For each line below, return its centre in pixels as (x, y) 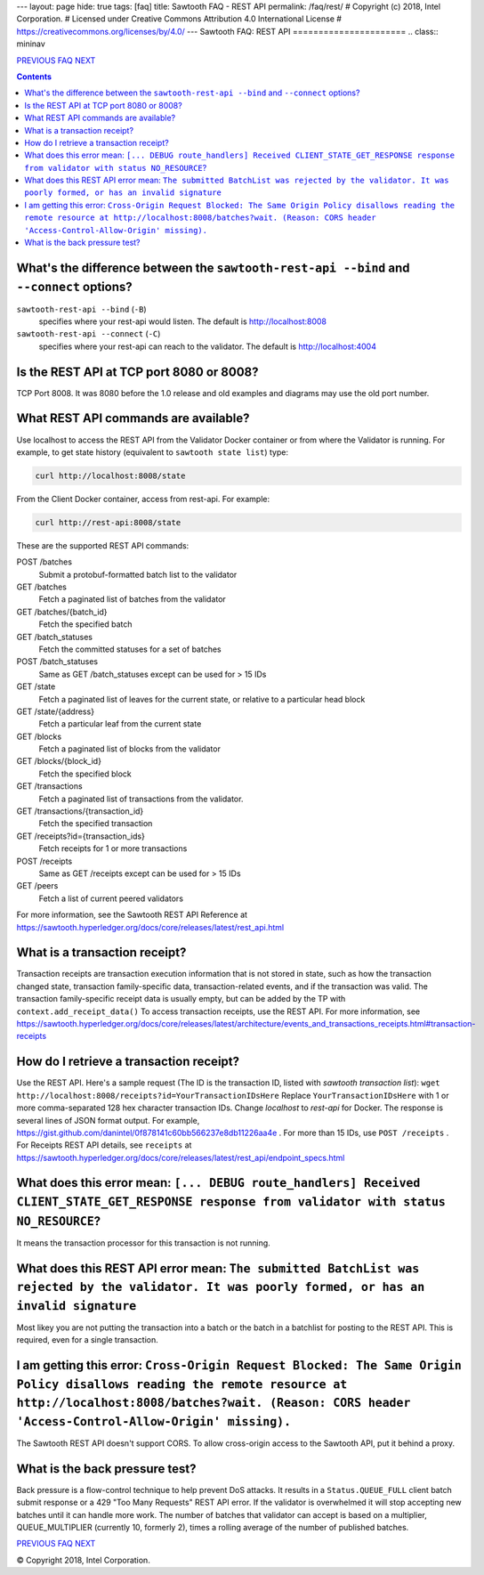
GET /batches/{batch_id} (62, 612)
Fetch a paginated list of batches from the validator (132, 599)
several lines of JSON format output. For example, (108, 1120)
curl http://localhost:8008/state (110, 475)
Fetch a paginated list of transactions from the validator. (141, 799)
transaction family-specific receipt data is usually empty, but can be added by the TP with (181, 999)
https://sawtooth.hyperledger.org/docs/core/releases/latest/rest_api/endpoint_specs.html (181, 1157)
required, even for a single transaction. (88, 1340)
